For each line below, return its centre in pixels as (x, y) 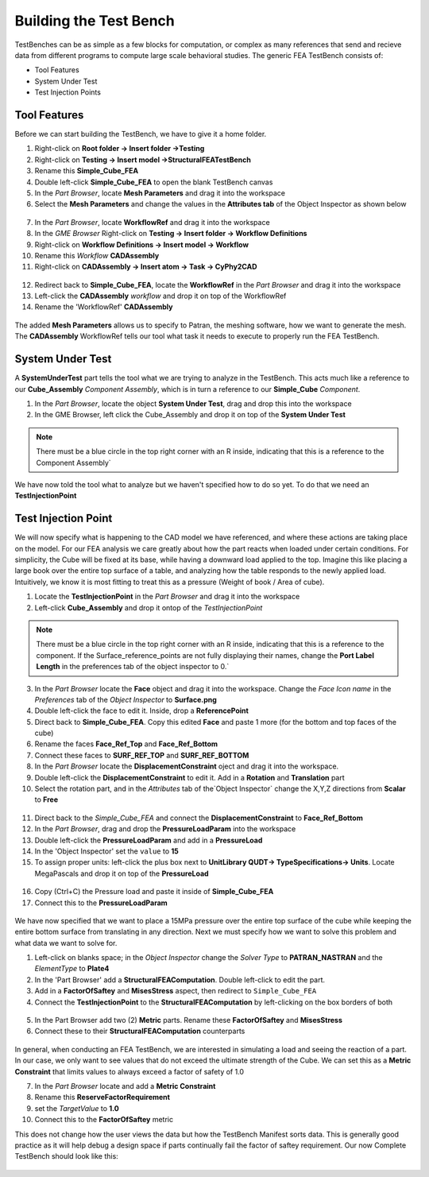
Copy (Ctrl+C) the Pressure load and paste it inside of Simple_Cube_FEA (154, 892)
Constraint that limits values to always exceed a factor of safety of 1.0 (129, 1071)
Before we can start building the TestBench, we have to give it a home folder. (141, 134)
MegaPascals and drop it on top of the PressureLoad (122, 873)
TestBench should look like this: (66, 1156)
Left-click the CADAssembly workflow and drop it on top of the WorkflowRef (160, 296)
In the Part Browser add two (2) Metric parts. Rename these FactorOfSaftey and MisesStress (189, 1020)
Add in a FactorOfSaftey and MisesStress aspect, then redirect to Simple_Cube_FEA (176, 991)
